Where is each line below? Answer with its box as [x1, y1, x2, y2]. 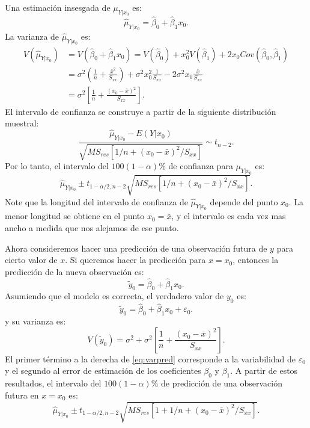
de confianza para [168, 160, 233, 172]
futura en [5, 388, 39, 401]
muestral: [5, 117, 39, 129]
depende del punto [210, 195, 278, 208]
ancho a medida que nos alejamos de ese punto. [5, 222, 179, 234]
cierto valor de [5, 253, 58, 266]
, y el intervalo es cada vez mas [171, 209, 286, 222]
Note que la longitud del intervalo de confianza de [5, 195, 188, 208]
